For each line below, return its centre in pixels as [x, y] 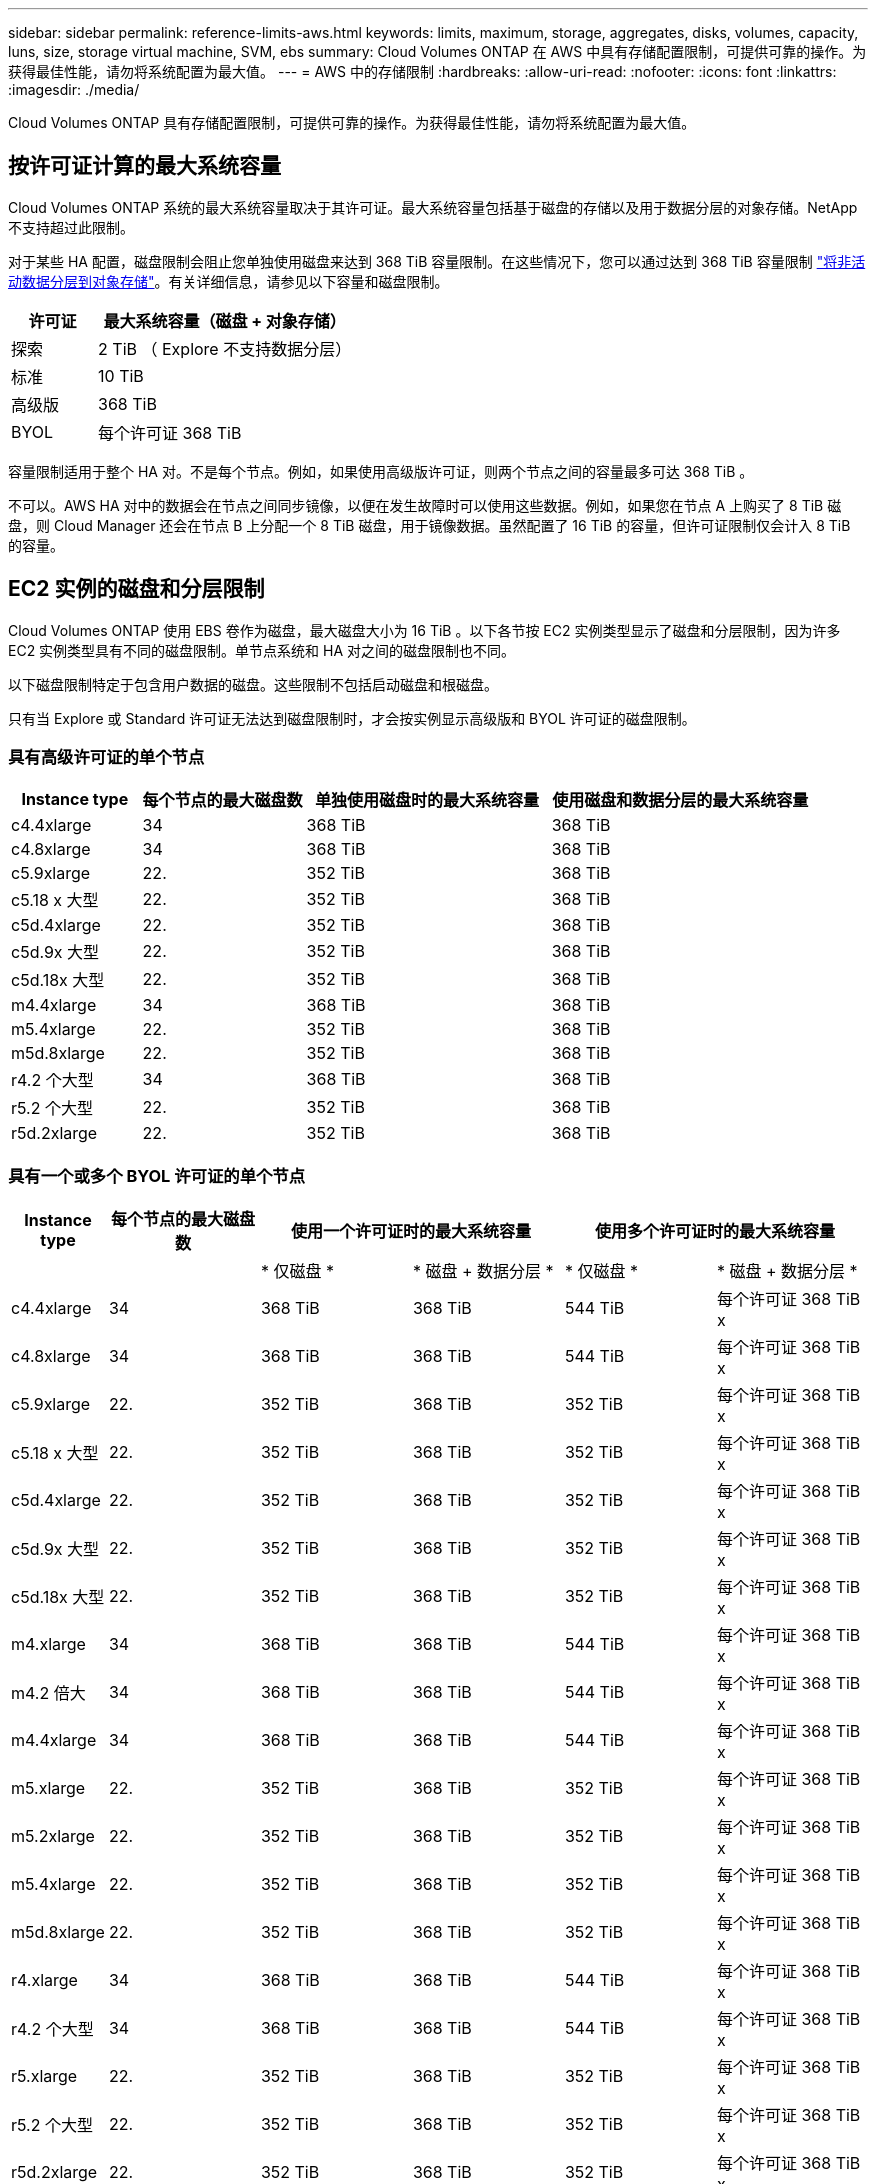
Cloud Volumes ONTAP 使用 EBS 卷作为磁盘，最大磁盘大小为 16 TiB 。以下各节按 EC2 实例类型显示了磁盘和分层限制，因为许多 [424, 630]
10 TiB [121, 375]
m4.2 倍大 [48, 1693]
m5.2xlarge [53, 1836]
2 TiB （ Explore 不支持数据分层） [225, 348]
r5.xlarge [44, 2076]
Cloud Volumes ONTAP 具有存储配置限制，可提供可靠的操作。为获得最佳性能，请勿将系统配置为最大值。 [352, 122]
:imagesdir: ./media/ [74, 89]
